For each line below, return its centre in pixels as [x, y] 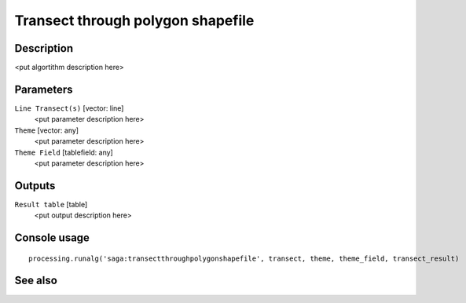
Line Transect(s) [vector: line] [69, 108]
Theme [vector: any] [46, 130]
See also [36, 281]
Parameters [44, 89]
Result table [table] [51, 204]
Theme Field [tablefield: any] [64, 152]
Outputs [35, 186]
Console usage [52, 238]
